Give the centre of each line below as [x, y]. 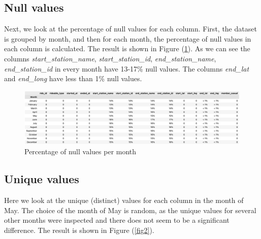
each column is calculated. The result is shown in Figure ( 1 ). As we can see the [127, 48]
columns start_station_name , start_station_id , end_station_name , [110, 58]
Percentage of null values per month [80, 151]
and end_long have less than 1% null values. [73, 78]
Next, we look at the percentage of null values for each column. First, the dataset [130, 29]
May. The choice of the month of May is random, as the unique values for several [130, 210]
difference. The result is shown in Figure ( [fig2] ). [79, 230]
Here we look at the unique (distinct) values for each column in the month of [124, 200]
